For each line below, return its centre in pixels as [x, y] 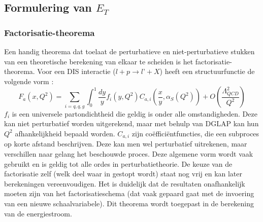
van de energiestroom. [38, 213]
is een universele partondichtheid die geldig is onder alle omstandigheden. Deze [135, 113]
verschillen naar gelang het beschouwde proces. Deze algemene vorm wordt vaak [129, 153]
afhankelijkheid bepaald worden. [65, 133]
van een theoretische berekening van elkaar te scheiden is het [99, 61]
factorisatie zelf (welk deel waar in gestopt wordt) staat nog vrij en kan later [123, 174]
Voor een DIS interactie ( [76, 71]
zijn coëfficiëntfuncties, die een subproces [195, 133]
